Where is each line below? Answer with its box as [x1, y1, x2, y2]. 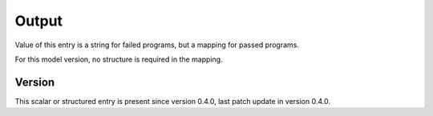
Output [14, 12, 63, 30]
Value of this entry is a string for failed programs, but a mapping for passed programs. [14, 40, 300, 50]
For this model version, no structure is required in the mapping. [14, 54, 224, 64]
